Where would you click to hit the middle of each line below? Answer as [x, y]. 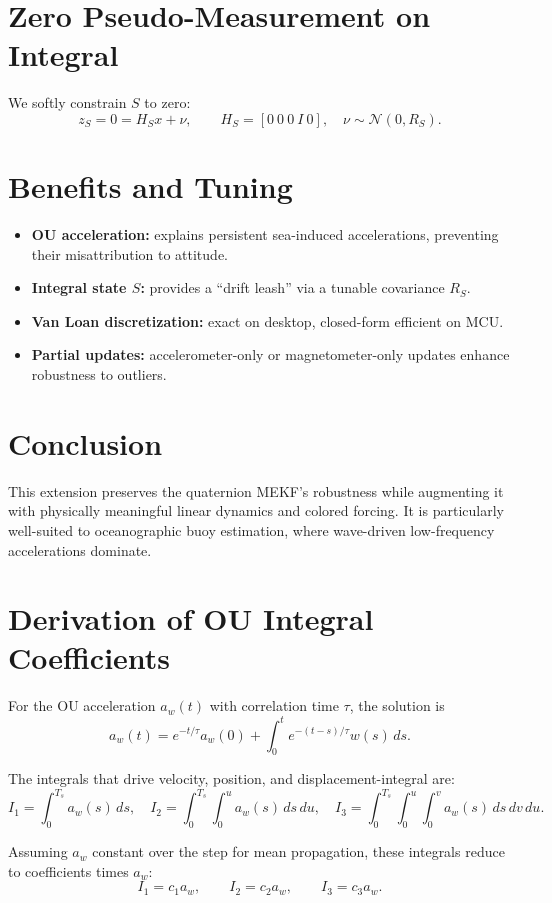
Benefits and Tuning [150, 186]
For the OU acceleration [82, 705]
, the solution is [397, 705]
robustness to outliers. [99, 374]
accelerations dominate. [80, 549]
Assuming [38, 851]
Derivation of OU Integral [191, 618]
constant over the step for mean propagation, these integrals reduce [298, 851]
